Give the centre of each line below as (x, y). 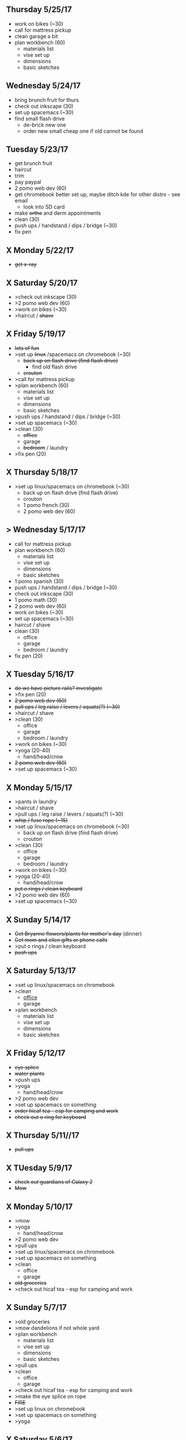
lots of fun (27, 348)
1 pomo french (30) (46, 505)
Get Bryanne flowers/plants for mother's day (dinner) (78, 933)
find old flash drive (55, 367)
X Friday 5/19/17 (36, 334)
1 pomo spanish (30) (39, 581)
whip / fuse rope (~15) (41, 820)
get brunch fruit (33, 163)
